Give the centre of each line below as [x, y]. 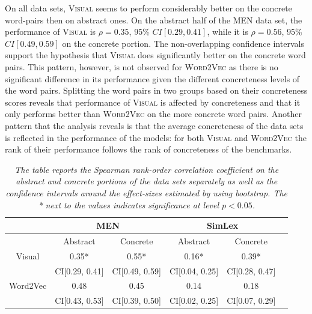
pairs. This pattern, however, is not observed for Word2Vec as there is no [142, 66]
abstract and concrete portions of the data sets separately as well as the [147, 181]
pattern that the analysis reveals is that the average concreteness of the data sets [154, 125]
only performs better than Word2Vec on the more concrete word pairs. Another [153, 114]
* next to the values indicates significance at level [129, 204]
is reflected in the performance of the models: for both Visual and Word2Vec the [156, 137]
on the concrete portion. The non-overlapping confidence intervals [183, 43]
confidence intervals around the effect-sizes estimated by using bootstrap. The [147, 192]
